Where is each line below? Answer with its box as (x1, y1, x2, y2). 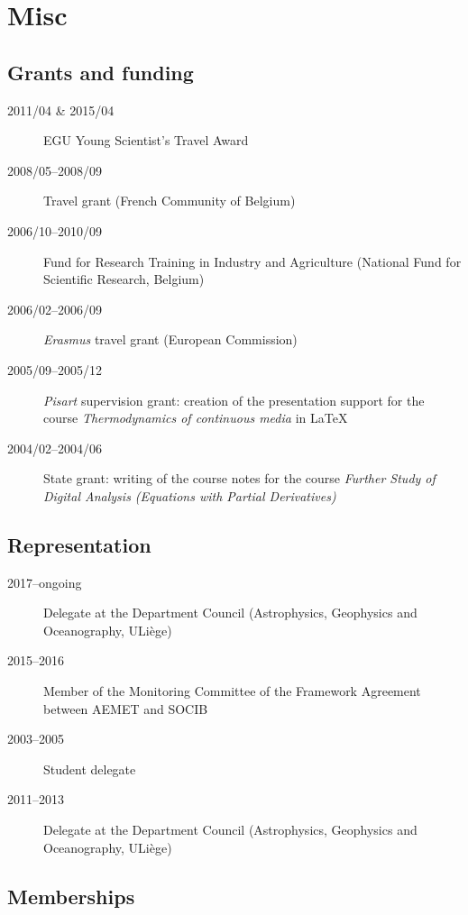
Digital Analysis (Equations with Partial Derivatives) (43, 486, 336, 505)
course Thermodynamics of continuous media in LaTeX (43, 408, 348, 427)
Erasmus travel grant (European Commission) (43, 330, 298, 349)
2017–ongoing (7, 572, 82, 591)
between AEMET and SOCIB (43, 699, 208, 718)
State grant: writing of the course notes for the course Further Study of (43, 469, 436, 488)
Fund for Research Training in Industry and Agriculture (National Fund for (43, 252, 462, 270)
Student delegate (43, 759, 136, 778)
